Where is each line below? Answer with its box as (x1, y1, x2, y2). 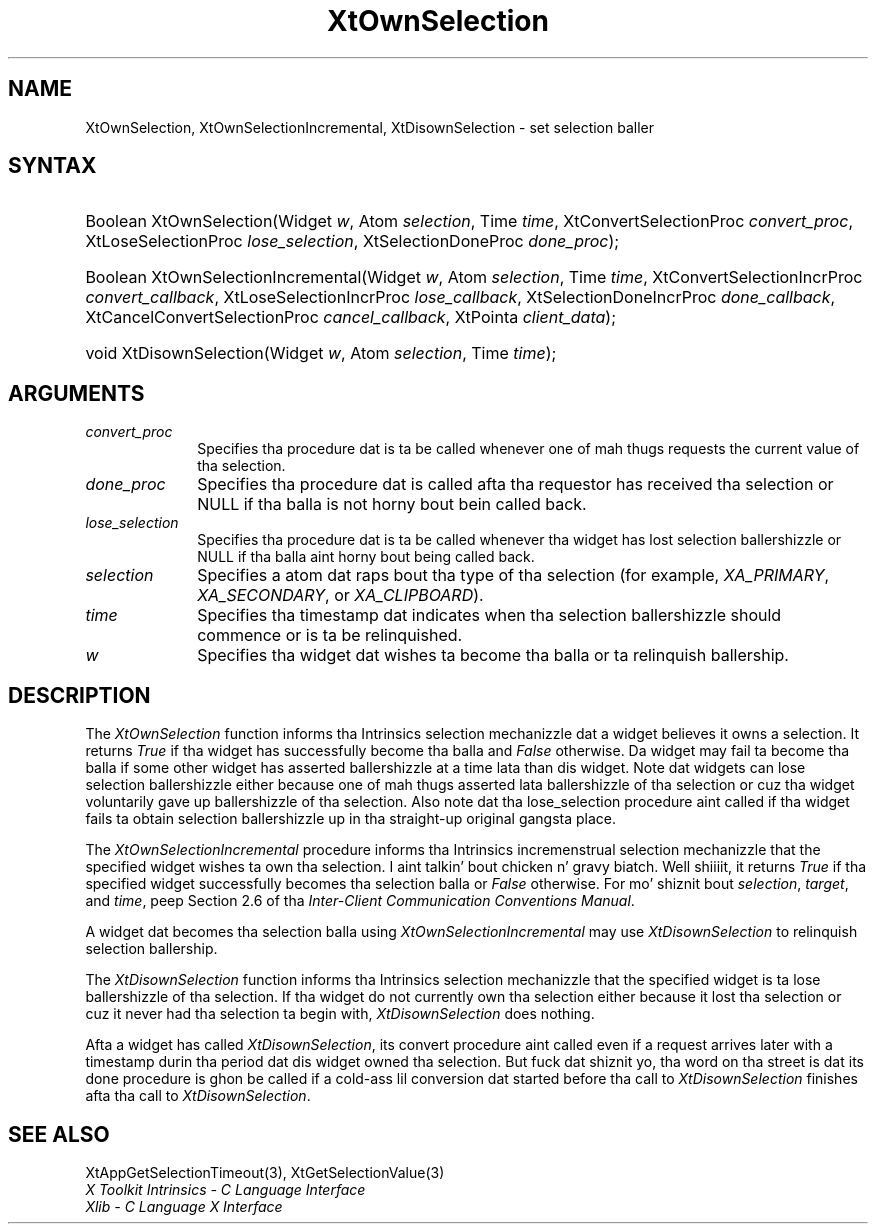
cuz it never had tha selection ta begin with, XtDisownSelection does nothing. (85, 1005, 595, 1023)
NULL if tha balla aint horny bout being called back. (197, 548, 535, 566)
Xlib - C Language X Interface (85, 1197, 283, 1215)
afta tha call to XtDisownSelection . (85, 1087, 311, 1105)
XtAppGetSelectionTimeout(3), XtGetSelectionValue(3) (85, 1163, 445, 1181)
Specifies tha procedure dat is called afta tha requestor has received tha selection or (197, 474, 834, 495)
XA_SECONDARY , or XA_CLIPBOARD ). (197, 585, 484, 606)
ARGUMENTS (8, 380, 145, 406)
